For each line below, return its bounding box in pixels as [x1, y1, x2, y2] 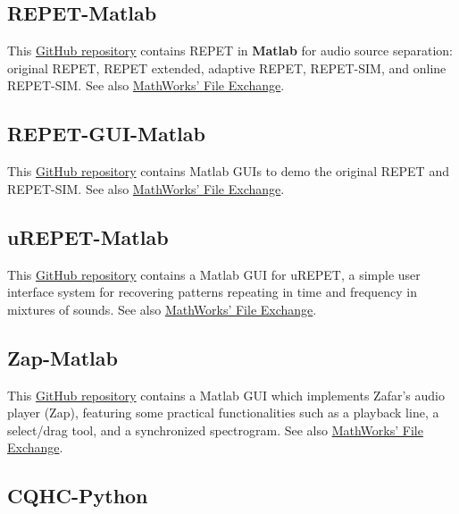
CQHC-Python [7, 482, 148, 510]
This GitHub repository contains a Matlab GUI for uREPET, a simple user [7, 265, 421, 283]
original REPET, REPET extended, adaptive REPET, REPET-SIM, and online [7, 58, 446, 77]
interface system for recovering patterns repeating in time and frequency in [7, 282, 418, 301]
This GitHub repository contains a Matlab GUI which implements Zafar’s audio [7, 385, 445, 404]
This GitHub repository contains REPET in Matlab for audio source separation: [7, 41, 453, 60]
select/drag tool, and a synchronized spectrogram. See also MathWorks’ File [7, 420, 423, 439]
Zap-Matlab [7, 343, 118, 371]
